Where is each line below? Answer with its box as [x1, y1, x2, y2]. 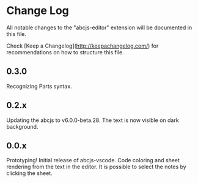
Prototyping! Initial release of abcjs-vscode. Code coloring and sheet [6, 157, 180, 164]
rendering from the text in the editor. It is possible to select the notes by [6, 163, 186, 171]
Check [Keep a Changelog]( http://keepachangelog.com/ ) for [6, 42, 159, 49]
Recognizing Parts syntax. [6, 82, 72, 90]
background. [6, 123, 38, 130]
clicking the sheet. [6, 170, 53, 177]
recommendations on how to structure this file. [6, 48, 124, 56]
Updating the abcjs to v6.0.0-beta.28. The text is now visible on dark [6, 117, 179, 124]
